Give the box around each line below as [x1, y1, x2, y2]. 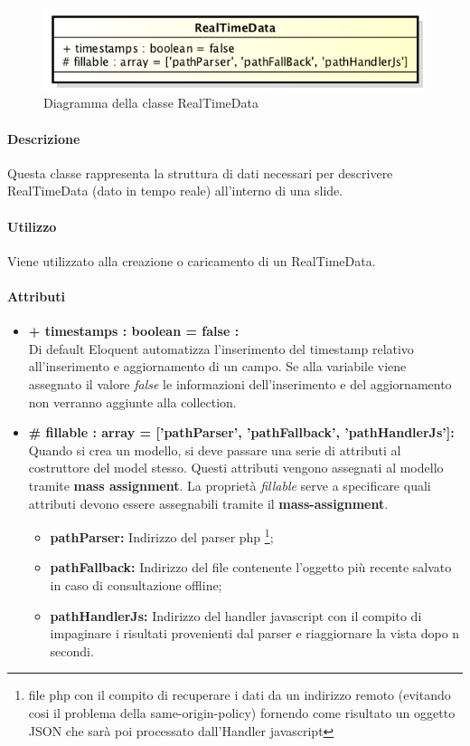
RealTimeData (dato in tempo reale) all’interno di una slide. [7, 181, 343, 200]
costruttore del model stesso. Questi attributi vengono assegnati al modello [28, 458, 444, 477]
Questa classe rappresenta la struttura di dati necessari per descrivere [7, 163, 393, 182]
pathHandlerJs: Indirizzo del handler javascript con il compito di [50, 606, 422, 625]
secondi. [50, 641, 94, 660]
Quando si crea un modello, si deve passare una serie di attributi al [28, 440, 401, 459]
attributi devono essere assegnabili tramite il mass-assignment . [28, 493, 389, 512]
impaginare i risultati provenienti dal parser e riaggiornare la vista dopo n [50, 624, 460, 643]
